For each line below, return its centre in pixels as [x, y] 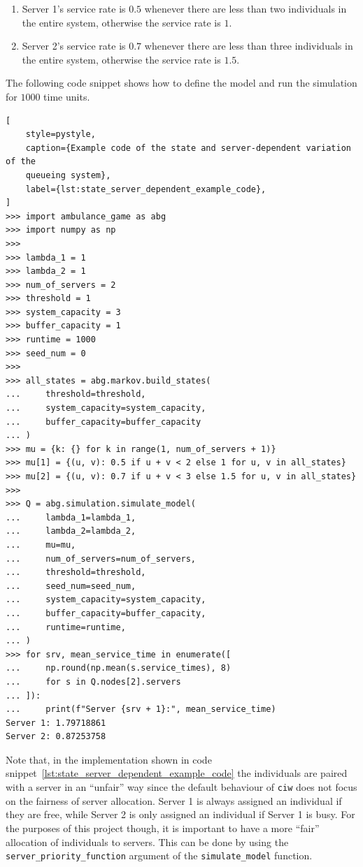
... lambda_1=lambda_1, [71, 517]
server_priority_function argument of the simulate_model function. [159, 855]
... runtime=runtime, [66, 627]
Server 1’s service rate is [74, 8]
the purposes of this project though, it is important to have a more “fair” [163, 828]
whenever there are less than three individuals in [249, 46]
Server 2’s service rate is [74, 46]
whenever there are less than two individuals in [245, 8]
